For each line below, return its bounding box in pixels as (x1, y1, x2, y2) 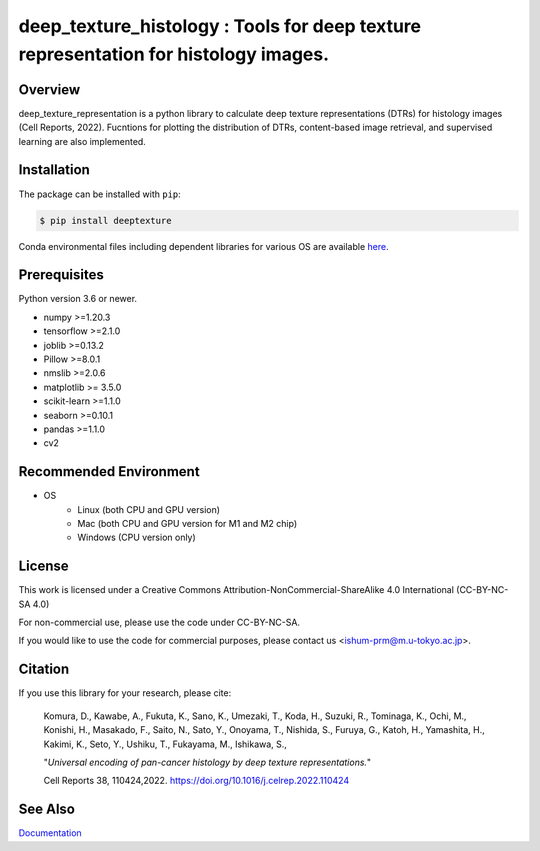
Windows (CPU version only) (77, 531, 197, 544)
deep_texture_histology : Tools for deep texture (18, 15, 422, 37)
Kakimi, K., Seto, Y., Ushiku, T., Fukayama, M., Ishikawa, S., (43, 738, 287, 750)
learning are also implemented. (18, 135, 147, 147)
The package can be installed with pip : (18, 188, 182, 200)
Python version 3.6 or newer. (18, 293, 138, 305)
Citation (18, 661, 70, 678)
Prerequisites (18, 266, 104, 284)
